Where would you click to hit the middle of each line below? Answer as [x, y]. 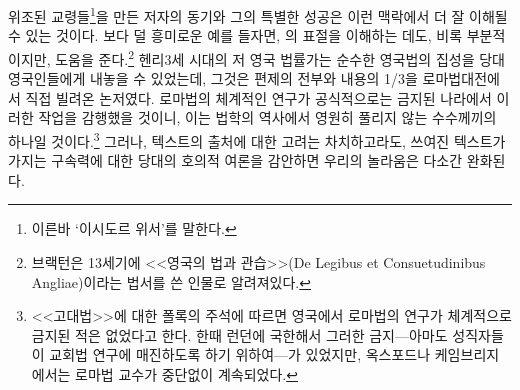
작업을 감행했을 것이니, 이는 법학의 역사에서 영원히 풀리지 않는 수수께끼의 [267, 117]
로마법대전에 [461, 78]
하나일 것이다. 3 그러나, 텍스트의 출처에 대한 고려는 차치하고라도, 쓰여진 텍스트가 [257, 139]
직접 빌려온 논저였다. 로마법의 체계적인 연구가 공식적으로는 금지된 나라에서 [258, 97]
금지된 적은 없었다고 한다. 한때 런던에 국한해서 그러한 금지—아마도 [239, 334]
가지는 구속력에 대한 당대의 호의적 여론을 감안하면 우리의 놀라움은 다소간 [235, 160]
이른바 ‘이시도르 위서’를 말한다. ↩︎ [134, 228]
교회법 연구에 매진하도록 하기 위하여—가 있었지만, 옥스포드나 [240, 354]
